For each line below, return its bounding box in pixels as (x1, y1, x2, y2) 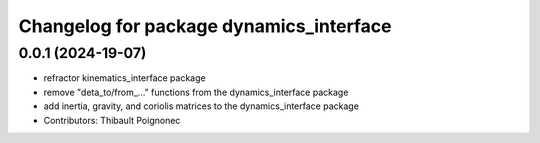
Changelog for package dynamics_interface (18, 15, 392, 37)
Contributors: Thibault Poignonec (43, 114, 181, 126)
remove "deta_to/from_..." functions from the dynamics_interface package (43, 86, 349, 98)
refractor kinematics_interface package (43, 72, 206, 84)
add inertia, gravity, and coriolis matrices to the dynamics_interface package (43, 100, 360, 112)
